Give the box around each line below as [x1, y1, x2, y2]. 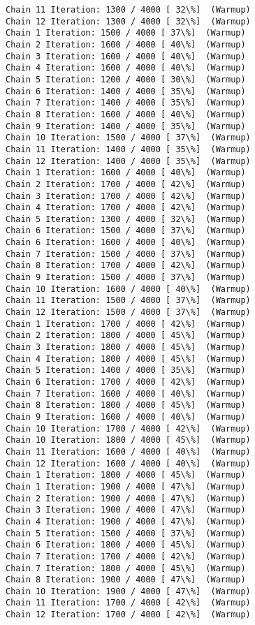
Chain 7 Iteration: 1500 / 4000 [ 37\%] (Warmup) [6, 249, 246, 259]
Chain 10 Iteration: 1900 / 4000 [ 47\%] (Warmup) [6, 586, 251, 596]
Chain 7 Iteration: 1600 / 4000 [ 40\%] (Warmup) [6, 388, 246, 399]
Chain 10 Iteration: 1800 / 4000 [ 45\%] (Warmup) [6, 435, 251, 446]
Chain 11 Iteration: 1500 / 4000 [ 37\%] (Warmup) [6, 295, 251, 306]
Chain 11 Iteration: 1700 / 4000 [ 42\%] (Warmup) [6, 598, 251, 608]
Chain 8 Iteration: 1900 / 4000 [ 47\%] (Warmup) [6, 575, 246, 585]
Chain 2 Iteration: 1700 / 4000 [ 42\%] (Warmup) [6, 179, 246, 189]
